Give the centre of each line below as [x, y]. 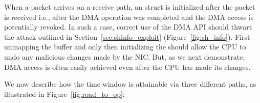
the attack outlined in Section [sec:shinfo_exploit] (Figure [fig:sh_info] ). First [127, 36]
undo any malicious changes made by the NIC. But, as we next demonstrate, [125, 56]
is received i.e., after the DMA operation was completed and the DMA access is [129, 17]
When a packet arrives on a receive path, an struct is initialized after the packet [130, 7]
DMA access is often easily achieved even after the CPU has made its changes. [127, 67]
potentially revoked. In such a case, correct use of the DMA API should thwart [128, 27]
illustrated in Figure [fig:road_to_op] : [64, 94]
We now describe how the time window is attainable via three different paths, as [130, 84]
